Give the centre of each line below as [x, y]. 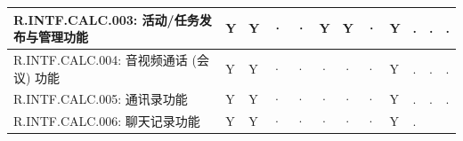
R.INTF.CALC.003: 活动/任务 [106, 19]
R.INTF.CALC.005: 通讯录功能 [101, 99]
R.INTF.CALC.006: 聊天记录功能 [107, 121]
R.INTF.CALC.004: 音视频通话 [101, 59]
